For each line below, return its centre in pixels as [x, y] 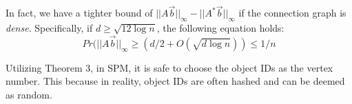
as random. [29, 95]
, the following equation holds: [220, 28]
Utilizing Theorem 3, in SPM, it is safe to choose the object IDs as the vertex [169, 67]
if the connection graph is [292, 13]
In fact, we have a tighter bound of [79, 13]
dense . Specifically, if [49, 28]
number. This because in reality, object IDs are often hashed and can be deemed [175, 81]
